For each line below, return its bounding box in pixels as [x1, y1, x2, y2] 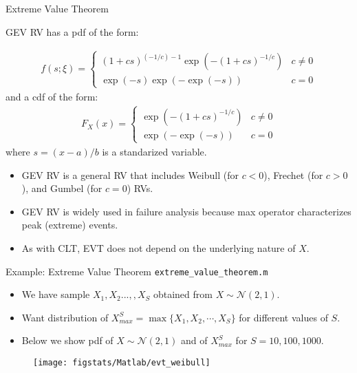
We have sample [21, 287, 90, 301]
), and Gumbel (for [21, 181, 102, 195]
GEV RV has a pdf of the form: [6, 24, 139, 39]
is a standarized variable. [102, 144, 207, 158]
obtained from [153, 287, 213, 301]
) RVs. [127, 181, 153, 195]
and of [180, 333, 208, 348]
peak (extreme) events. [21, 217, 118, 232]
